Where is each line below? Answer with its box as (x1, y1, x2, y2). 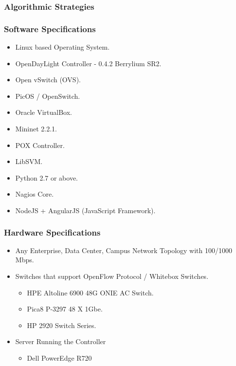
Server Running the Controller (15, 336, 106, 347)
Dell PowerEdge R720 (27, 352, 92, 363)
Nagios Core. (15, 189, 54, 199)
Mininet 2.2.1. (15, 124, 57, 134)
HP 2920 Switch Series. (27, 320, 96, 330)
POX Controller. (15, 140, 65, 150)
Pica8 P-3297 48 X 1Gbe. (27, 304, 103, 314)
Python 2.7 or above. (15, 172, 78, 183)
